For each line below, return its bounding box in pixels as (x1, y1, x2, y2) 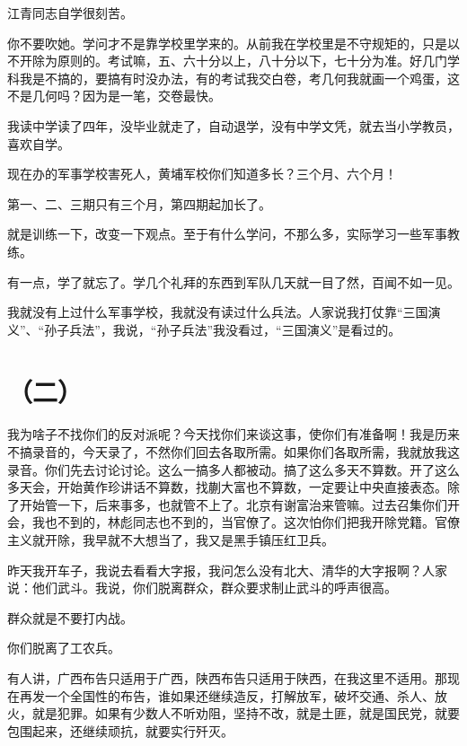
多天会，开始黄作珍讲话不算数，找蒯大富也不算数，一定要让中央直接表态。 (7, 478, 447, 496)
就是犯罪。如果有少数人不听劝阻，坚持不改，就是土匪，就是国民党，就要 (31, 704, 460, 723)
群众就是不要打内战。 (7, 608, 133, 627)
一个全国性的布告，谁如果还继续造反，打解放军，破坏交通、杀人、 (44, 686, 435, 705)
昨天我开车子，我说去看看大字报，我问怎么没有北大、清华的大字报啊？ (7, 560, 422, 579)
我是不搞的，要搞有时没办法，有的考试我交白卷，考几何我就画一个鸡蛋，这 (19, 68, 460, 87)
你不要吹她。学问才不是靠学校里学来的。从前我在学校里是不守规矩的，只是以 (7, 33, 460, 52)
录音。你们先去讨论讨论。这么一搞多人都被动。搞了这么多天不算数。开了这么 (7, 460, 460, 478)
